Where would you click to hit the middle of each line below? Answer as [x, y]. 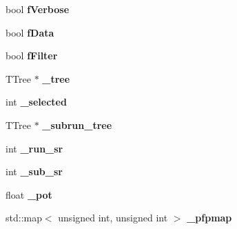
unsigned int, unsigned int [113, 218]
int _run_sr [34, 148]
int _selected [36, 102]
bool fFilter [32, 56]
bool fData [30, 32]
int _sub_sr [34, 171]
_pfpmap [209, 218]
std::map [24, 218]
